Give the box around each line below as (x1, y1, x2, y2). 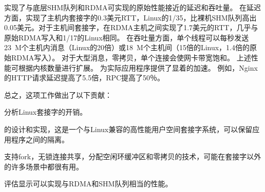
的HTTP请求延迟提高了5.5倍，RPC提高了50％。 (4, 72, 165, 83)
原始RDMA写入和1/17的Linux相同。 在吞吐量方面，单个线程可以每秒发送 (4, 32, 249, 42)
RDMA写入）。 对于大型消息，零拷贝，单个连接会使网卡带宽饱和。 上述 (11, 52, 251, 62)
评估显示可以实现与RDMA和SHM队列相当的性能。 (4, 178, 173, 189)
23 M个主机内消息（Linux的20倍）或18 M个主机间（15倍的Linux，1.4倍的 (4, 42, 250, 53)
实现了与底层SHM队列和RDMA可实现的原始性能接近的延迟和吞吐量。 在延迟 (4, 2, 261, 12)
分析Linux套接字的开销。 (4, 106, 87, 117)
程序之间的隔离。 (11, 134, 69, 144)
